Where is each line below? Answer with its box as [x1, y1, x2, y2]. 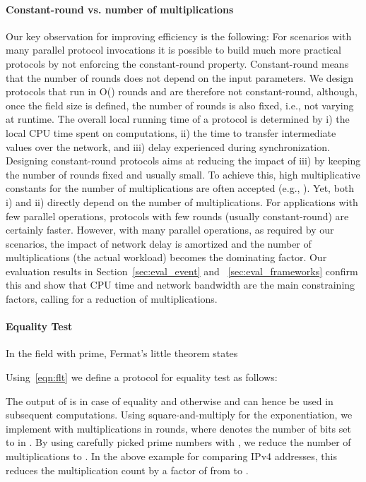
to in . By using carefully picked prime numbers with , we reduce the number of [6, 435, 351, 450]
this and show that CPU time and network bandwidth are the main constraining [6, 277, 355, 292]
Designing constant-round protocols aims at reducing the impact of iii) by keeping [6, 153, 361, 168]
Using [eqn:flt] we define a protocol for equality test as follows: [6, 370, 278, 385]
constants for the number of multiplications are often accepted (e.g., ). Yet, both [6, 181, 355, 195]
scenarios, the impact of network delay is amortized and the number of [6, 236, 312, 251]
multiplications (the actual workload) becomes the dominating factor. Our [6, 250, 327, 265]
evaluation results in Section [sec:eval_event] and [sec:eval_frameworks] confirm [6, 263, 358, 278]
